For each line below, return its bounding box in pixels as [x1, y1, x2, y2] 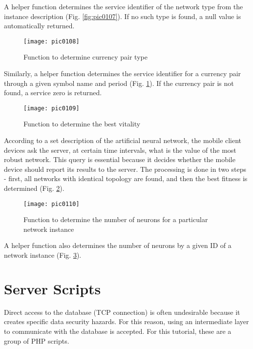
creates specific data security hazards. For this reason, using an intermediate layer [4, 316, 249, 327]
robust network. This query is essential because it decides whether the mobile [4, 154, 235, 164]
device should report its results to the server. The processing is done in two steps [4, 164, 247, 174]
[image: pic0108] [23, 38, 80, 45]
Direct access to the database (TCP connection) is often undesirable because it [4, 307, 240, 317]
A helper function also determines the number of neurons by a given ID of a [4, 240, 232, 250]
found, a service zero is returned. [4, 87, 102, 98]
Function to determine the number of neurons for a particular [23, 214, 208, 225]
